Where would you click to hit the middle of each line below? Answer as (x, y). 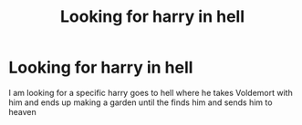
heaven (23, 111)
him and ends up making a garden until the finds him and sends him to (141, 102)
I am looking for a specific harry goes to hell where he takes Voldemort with (151, 92)
